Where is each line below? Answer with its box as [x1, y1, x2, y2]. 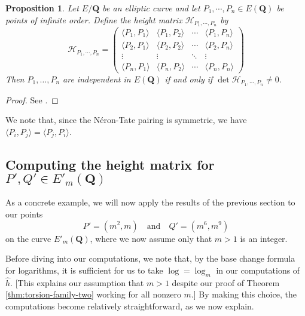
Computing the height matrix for [5, 155, 215, 173]
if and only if [164, 72, 213, 85]
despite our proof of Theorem [172, 276, 280, 289]
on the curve [5, 232, 51, 244]
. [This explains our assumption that [10, 276, 144, 289]
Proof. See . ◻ [5, 93, 59, 106]
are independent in [63, 72, 131, 85]
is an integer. [240, 232, 288, 244]
